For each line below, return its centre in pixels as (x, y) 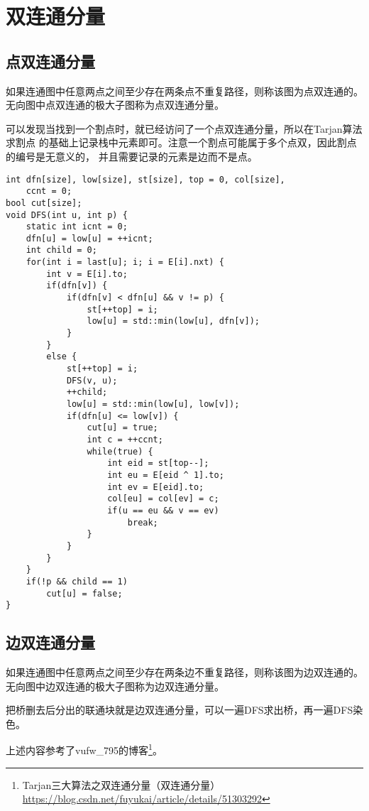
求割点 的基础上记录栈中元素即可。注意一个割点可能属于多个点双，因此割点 (181, 142)
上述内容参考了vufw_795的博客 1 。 (84, 749)
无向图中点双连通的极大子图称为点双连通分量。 (115, 105)
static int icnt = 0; (77, 227)
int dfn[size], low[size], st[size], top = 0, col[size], (145, 179)
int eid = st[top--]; (158, 463)
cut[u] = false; (84, 593)
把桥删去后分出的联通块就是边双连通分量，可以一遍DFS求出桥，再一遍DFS (180, 710)
